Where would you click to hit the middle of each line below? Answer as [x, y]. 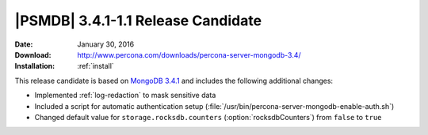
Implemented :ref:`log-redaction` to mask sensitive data [125, 96]
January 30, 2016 [106, 44]
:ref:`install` [96, 66]
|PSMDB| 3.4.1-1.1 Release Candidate [138, 21]
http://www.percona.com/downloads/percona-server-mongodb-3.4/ [189, 54]
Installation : [35, 66]
